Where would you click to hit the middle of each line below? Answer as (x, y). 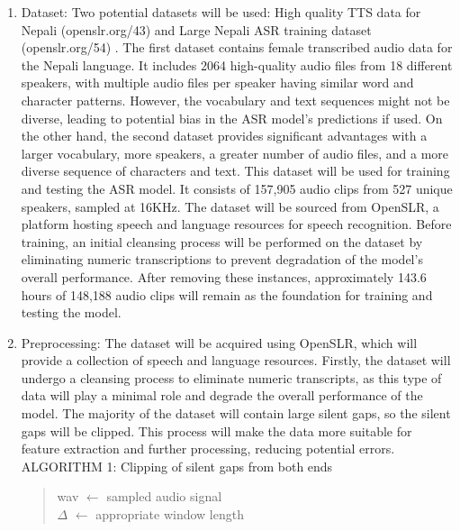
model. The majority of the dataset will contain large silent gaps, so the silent (236, 413)
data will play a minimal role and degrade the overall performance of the (222, 395)
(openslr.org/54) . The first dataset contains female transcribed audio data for (237, 47)
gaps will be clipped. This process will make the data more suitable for (216, 430)
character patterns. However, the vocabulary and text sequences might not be (235, 100)
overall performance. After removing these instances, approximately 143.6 (224, 276)
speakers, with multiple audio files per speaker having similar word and (217, 82)
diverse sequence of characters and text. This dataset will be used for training (235, 171)
